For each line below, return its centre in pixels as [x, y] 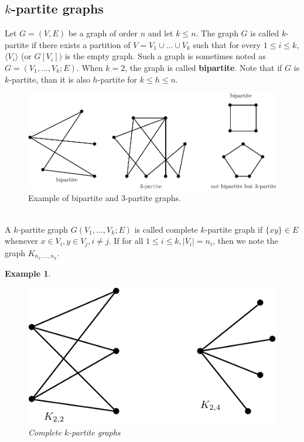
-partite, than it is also [49, 79]
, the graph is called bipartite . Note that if [204, 67]
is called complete [166, 229]
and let [160, 33]
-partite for [117, 79]
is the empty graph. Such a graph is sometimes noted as [165, 56]
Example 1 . [28, 273]
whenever [21, 241]
